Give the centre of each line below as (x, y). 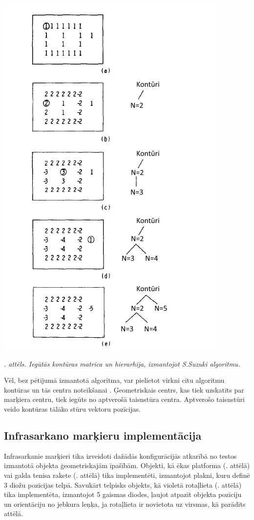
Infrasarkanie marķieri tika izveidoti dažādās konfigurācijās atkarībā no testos (120, 456)
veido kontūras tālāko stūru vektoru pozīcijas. (72, 409)
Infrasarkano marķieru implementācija (103, 435)
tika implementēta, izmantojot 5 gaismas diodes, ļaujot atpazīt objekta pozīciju (123, 494)
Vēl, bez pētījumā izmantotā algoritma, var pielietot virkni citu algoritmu (114, 380)
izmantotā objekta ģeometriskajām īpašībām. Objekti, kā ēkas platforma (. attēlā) (127, 465)
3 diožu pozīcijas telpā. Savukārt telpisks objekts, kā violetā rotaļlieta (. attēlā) (123, 484)
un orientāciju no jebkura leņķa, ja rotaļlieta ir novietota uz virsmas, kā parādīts (125, 504)
